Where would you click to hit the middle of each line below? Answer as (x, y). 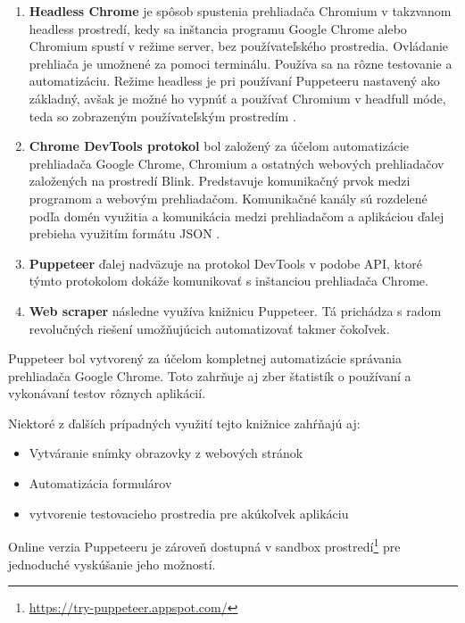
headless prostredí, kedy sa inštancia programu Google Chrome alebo (218, 28)
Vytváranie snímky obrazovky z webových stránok (166, 453)
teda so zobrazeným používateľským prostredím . (162, 116)
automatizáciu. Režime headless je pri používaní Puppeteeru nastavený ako (234, 81)
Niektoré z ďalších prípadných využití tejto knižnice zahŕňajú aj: (184, 423)
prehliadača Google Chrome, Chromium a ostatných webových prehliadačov (237, 163)
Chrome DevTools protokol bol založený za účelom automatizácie (219, 146)
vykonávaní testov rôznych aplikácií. (107, 393)
